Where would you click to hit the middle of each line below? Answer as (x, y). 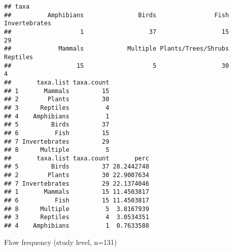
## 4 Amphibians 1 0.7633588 (77, 226)
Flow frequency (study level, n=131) (61, 242)
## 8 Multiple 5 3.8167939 (77, 209)
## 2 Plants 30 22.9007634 (77, 175)
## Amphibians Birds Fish (116, 15)
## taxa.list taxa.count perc (77, 158)
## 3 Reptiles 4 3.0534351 (77, 217)
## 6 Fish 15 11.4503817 (77, 201)
